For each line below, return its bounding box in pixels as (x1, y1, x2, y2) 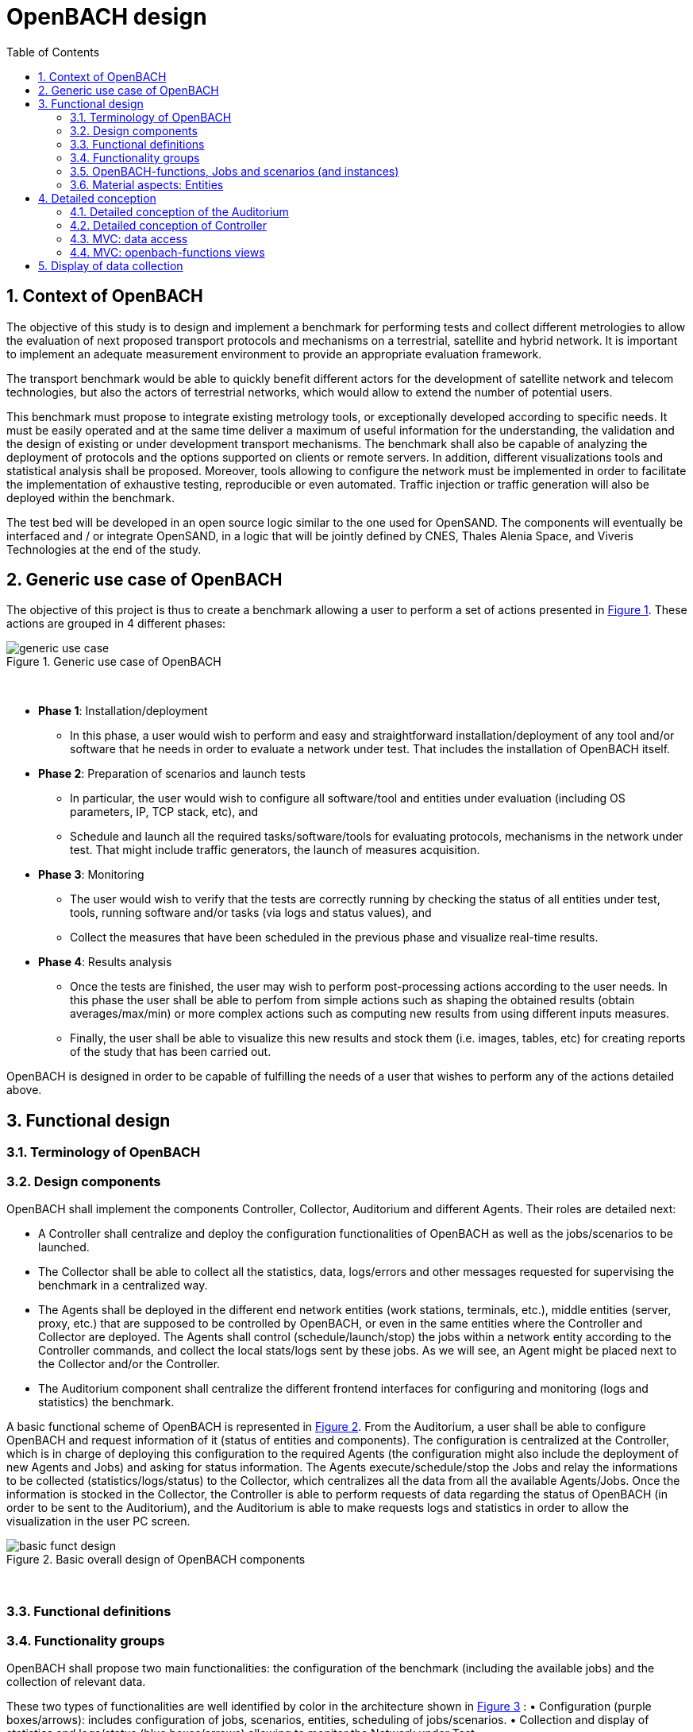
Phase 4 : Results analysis (38, 955, 172, 969)
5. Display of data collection (38, 258, 183, 273)
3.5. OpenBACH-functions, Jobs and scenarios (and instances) (70, 164, 399, 178)
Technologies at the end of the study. (6, 542, 202, 556)
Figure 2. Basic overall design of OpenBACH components (6, 1552, 306, 1567)
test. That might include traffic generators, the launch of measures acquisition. (70, 843, 480, 857)
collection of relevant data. (6, 1675, 146, 1689)
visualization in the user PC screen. (6, 1514, 191, 1529)
